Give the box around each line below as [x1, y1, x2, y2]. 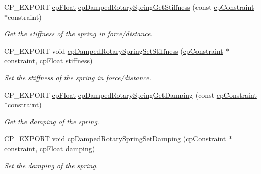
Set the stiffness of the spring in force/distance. [4, 72, 151, 82]
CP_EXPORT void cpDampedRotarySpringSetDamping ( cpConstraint [4, 133, 226, 144]
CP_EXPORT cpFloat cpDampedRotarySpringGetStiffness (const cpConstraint [4, 2, 254, 12]
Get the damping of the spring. [4, 116, 100, 126]
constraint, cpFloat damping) [4, 143, 95, 153]
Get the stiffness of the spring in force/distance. [4, 28, 153, 39]
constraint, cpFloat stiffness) [4, 55, 93, 66]
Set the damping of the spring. [4, 160, 99, 170]
